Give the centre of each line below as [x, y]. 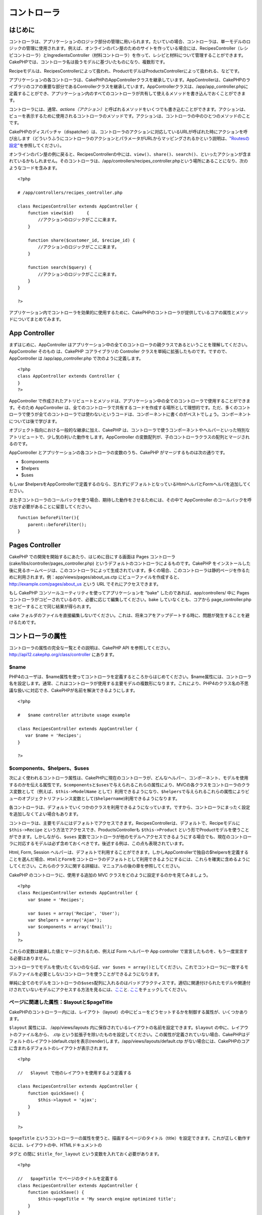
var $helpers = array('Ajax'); [65, 920]
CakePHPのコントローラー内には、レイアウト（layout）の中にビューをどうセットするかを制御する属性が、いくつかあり [129, 1012]
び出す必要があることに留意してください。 [51, 507]
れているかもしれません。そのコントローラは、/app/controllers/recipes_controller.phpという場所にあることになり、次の [129, 161]
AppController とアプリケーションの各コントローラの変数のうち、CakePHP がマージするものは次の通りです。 [118, 452]
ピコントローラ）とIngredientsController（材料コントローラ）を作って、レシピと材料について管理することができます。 [127, 55]
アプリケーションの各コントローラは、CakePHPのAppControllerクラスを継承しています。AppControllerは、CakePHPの [128, 80]
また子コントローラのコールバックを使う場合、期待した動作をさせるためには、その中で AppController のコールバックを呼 [130, 500]
